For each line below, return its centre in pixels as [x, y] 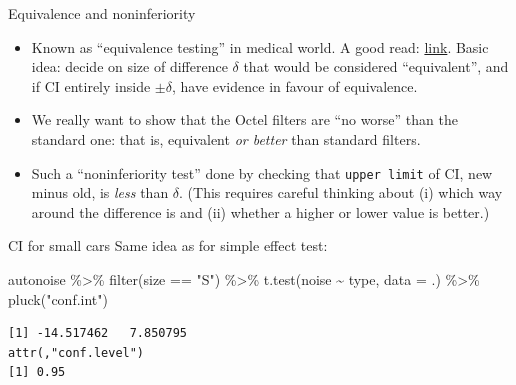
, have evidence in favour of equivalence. [294, 85]
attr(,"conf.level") [76, 352]
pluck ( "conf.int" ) [58, 298]
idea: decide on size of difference [129, 66]
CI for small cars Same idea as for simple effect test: [168, 245]
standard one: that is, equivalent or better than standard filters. [226, 138]
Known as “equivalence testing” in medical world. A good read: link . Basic [260, 46]
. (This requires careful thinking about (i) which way [341, 192]
